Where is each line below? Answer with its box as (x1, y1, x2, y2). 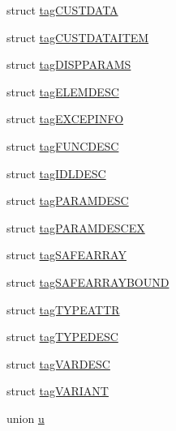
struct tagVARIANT (6, 382, 109, 399)
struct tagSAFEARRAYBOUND (6, 273, 170, 290)
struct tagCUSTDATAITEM (6, 28, 149, 45)
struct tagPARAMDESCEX (6, 219, 145, 236)
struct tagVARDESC (6, 355, 110, 372)
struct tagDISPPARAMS (6, 56, 131, 73)
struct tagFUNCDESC (6, 137, 119, 154)
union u (6, 409, 45, 426)
